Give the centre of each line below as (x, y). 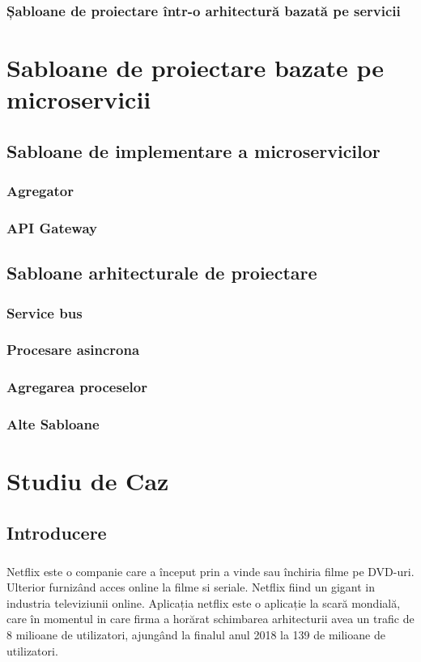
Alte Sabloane (53, 424)
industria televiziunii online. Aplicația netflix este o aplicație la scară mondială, (204, 602)
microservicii (79, 99)
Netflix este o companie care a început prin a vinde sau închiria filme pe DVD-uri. (210, 571)
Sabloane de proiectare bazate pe (196, 68)
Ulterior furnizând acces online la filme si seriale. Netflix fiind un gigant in (191, 587)
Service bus (45, 312)
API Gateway (52, 227)
